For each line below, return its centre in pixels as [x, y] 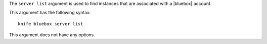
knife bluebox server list [51, 24]
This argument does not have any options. [52, 35]
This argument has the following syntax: [50, 13]
